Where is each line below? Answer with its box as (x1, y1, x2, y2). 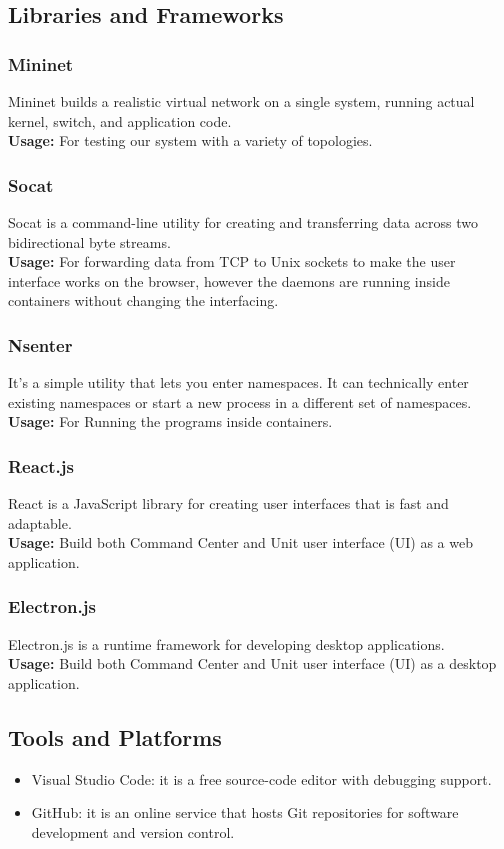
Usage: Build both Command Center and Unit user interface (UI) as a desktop (8, 653, 497, 674)
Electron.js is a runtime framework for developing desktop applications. (8, 633, 445, 654)
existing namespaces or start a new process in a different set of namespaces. (8, 391, 472, 412)
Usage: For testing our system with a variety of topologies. (8, 130, 373, 151)
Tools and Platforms (8, 721, 222, 752)
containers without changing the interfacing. (8, 290, 279, 311)
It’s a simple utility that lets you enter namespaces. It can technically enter (8, 372, 469, 393)
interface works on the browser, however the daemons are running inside (8, 270, 450, 291)
